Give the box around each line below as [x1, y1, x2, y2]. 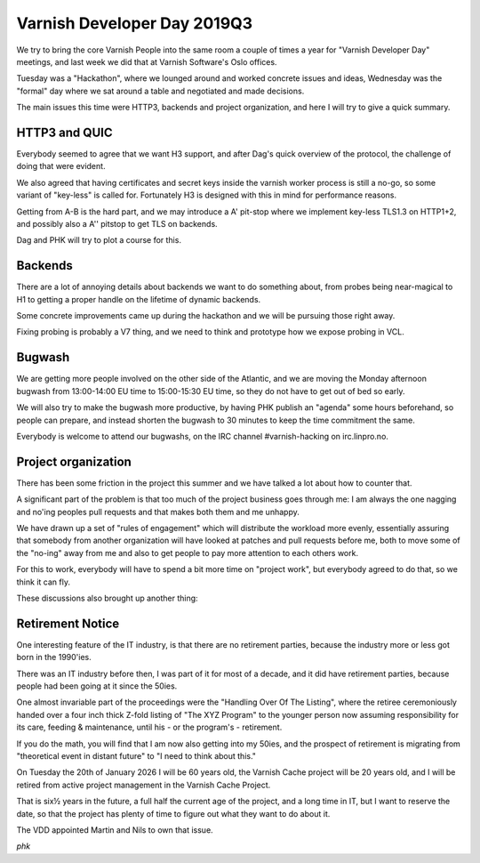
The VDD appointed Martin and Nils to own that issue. [16, 824, 213, 835]
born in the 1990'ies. [16, 652, 92, 663]
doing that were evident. [16, 161, 106, 172]
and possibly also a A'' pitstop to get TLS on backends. [16, 218, 218, 229]
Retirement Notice [16, 616, 120, 631]
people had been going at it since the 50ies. [16, 681, 178, 691]
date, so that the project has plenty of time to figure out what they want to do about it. [16, 808, 331, 819]
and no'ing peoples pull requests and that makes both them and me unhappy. [16, 506, 300, 517]
